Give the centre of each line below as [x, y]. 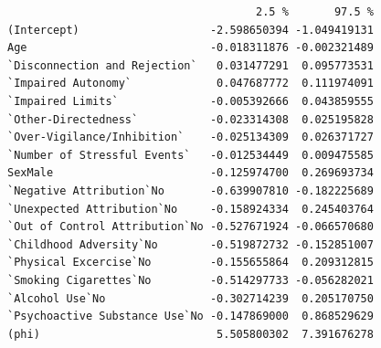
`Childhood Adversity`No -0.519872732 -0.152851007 [190, 244]
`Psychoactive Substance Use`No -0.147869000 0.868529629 [190, 316]
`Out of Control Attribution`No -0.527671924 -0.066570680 [190, 227]
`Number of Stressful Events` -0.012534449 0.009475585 [190, 155]
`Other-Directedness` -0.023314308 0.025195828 [190, 119]
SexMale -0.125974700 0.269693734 [190, 173]
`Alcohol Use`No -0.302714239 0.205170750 [190, 298]
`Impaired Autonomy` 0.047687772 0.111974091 [190, 84]
